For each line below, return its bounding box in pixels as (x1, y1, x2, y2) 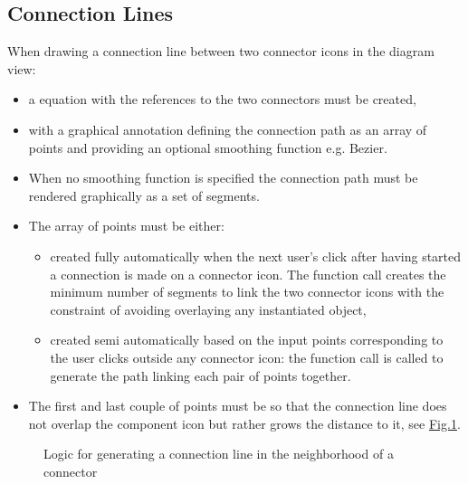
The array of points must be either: (28, 216, 224, 235)
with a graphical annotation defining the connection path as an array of (28, 119, 427, 138)
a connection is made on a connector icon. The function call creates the (50, 264, 446, 283)
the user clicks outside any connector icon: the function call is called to (50, 347, 444, 366)
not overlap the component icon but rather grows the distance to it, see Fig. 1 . (28, 413, 461, 432)
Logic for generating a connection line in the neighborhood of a (43, 444, 394, 463)
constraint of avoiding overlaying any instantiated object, (50, 299, 367, 318)
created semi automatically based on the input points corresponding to (50, 330, 444, 349)
